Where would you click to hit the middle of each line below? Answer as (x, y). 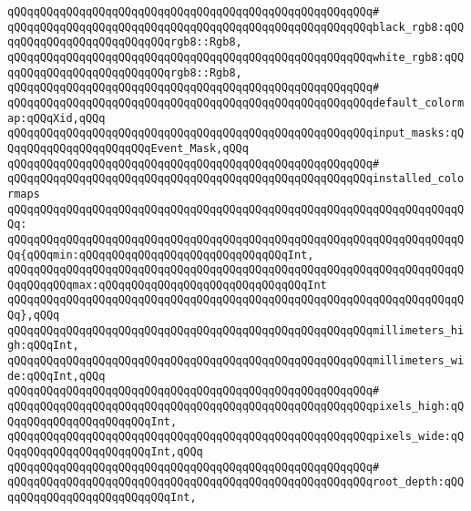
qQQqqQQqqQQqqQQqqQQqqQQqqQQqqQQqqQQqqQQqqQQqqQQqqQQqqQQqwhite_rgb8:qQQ (236, 57)
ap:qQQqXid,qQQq (56, 118)
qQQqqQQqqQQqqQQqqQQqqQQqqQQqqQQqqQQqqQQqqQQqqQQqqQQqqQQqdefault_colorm (236, 102)
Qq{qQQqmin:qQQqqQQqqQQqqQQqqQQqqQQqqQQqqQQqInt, (161, 255)
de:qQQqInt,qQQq (56, 376)
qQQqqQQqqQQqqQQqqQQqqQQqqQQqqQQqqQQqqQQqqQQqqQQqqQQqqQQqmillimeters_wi (236, 361)
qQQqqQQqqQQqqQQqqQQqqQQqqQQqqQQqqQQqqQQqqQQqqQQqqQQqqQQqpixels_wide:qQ (236, 437)
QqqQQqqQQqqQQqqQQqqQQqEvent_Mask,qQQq (128, 148)
